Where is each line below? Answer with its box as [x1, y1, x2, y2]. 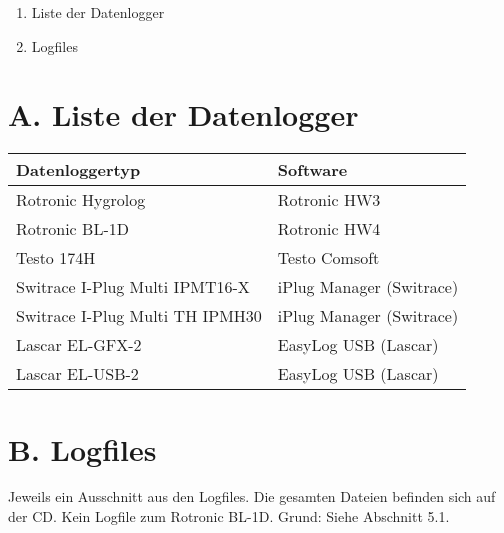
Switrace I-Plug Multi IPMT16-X [16, 275, 250, 299]
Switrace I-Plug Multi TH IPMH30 [16, 304, 262, 328]
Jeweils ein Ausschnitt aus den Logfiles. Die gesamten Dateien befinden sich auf [8, 486, 496, 507]
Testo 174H [16, 246, 96, 270]
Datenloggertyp [16, 158, 141, 182]
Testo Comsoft [277, 246, 380, 270]
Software [277, 158, 348, 182]
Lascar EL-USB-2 [16, 362, 139, 386]
